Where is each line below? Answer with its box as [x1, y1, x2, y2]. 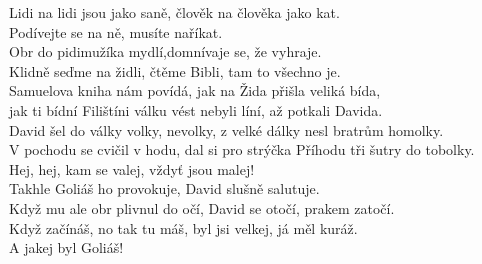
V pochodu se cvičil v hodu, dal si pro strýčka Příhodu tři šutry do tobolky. [9, 139, 475, 160]
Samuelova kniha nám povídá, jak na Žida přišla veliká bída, [9, 80, 381, 101]
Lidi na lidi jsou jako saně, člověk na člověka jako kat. [9, 2, 340, 22]
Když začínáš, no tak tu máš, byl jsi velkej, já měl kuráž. [9, 217, 358, 238]
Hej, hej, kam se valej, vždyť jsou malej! [9, 158, 255, 179]
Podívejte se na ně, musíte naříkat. [9, 21, 223, 42]
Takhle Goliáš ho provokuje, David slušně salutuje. [9, 178, 320, 199]
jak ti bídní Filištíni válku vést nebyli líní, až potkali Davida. [9, 99, 383, 120]
